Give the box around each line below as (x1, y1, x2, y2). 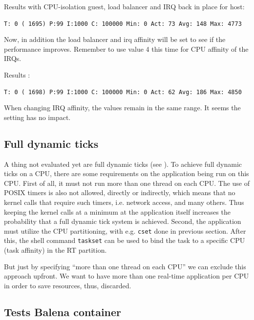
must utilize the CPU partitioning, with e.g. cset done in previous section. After (4, 225, 246, 236)
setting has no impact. (4, 112, 71, 122)
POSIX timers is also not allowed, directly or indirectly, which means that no (4, 187, 235, 198)
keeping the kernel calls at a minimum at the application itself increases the (4, 206, 231, 217)
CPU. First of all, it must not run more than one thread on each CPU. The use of (4, 178, 250, 188)
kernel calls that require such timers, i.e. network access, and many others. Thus (4, 197, 244, 207)
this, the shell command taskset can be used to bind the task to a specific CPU (4, 235, 245, 245)
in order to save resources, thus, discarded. (4, 280, 131, 290)
